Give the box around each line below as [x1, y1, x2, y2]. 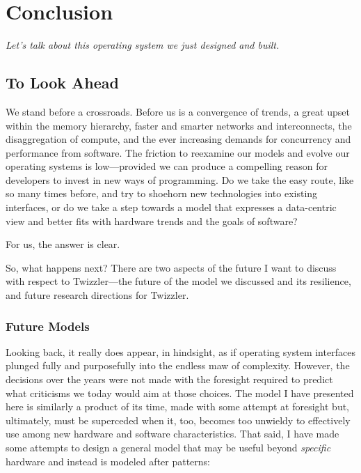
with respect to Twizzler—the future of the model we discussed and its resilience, [6, 274, 351, 288]
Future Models [6, 317, 90, 334]
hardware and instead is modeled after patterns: [6, 453, 211, 468]
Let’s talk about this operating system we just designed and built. [6, 38, 280, 52]
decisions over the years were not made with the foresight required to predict [6, 372, 333, 387]
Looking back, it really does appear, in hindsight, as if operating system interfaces [6, 344, 355, 359]
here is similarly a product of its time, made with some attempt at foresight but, [6, 399, 350, 414]
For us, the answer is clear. [6, 237, 120, 251]
